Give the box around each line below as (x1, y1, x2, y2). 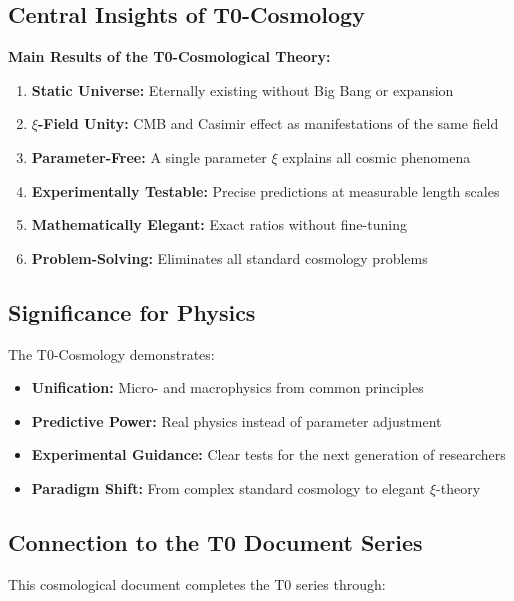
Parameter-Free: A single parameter (31, 146, 267, 167)
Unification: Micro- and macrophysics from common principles (31, 377, 424, 398)
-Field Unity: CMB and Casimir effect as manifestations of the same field (37, 113, 499, 134)
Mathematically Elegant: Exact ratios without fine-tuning (31, 214, 407, 235)
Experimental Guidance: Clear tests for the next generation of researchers (31, 444, 506, 465)
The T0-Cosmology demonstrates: (8, 343, 215, 364)
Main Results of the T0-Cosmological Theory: (8, 46, 331, 67)
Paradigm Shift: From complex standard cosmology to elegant (31, 477, 426, 498)
